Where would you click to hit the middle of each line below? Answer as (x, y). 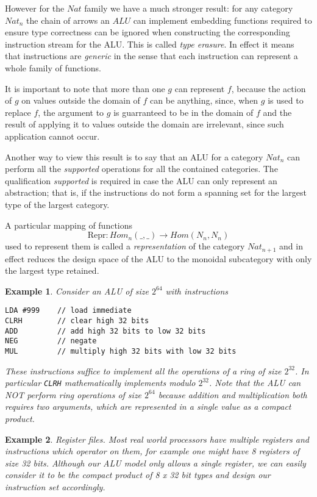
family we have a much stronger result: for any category (189, 8)
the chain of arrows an (68, 20)
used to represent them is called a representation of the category (125, 246)
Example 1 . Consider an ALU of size (77, 291)
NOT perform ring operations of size (73, 394)
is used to (286, 100)
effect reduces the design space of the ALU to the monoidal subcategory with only (158, 258)
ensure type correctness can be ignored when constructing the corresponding (148, 32)
